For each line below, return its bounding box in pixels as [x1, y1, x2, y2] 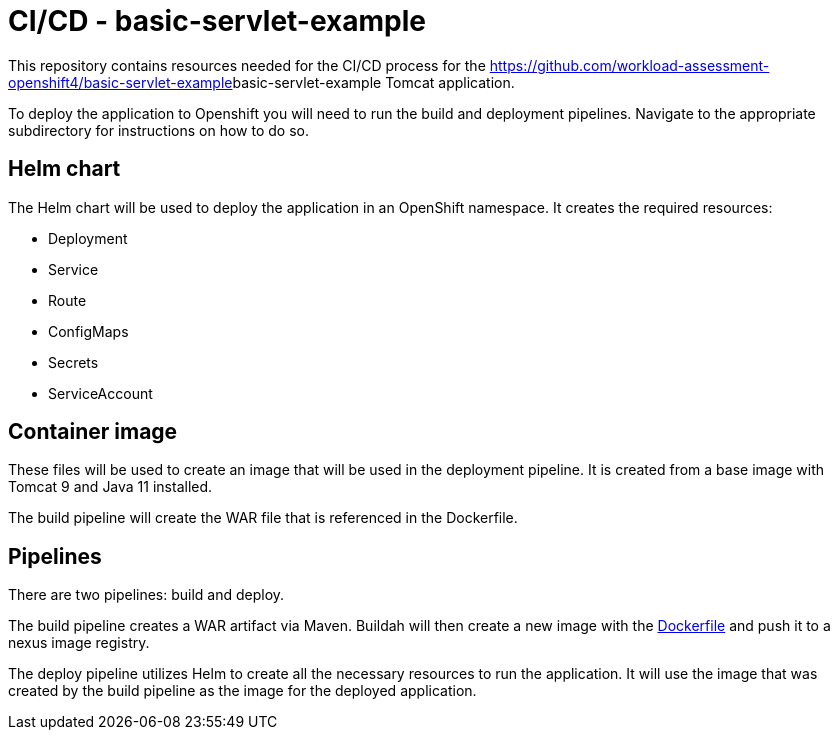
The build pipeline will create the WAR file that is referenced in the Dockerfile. [8, 509, 518, 527]
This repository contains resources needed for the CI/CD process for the [8, 56, 486, 74]
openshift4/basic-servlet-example [8, 73, 233, 91]
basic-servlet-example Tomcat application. [232, 73, 515, 91]
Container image [8, 419, 178, 445]
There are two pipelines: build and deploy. [8, 586, 285, 604]
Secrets [48, 353, 99, 371]
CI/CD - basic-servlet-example [8, 4, 427, 38]
